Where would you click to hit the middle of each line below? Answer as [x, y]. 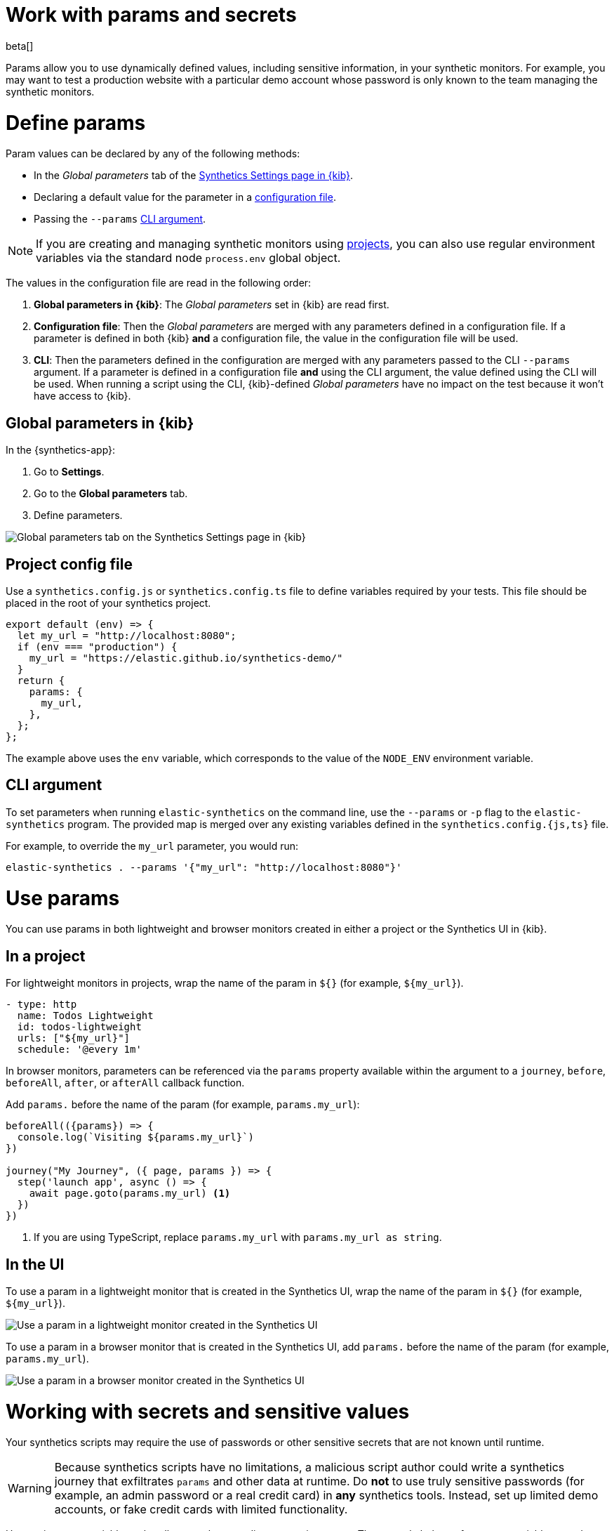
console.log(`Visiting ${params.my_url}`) [136, 1137]
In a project [46, 956]
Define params [76, 123]
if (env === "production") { [97, 646]
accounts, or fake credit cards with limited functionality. [201, 1510]
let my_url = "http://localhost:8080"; [127, 635]
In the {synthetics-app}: [61, 450]
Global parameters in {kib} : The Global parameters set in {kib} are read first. [212, 305]
